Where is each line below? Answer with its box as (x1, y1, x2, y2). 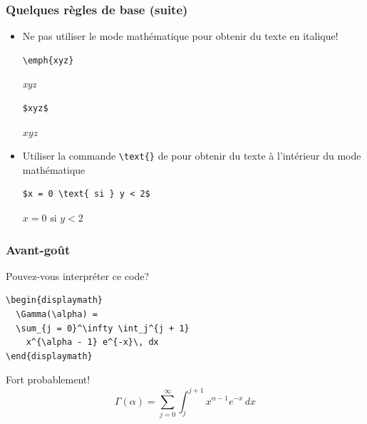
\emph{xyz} (22, 55, 74, 66)
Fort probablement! (6, 372, 91, 387)
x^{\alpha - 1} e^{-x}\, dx (26, 337, 159, 348)
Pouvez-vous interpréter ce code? (6, 268, 150, 283)
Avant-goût (6, 240, 71, 258)
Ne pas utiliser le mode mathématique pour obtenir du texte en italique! (22, 29, 338, 43)
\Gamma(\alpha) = (16, 309, 98, 320)
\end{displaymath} (6, 351, 93, 361)
